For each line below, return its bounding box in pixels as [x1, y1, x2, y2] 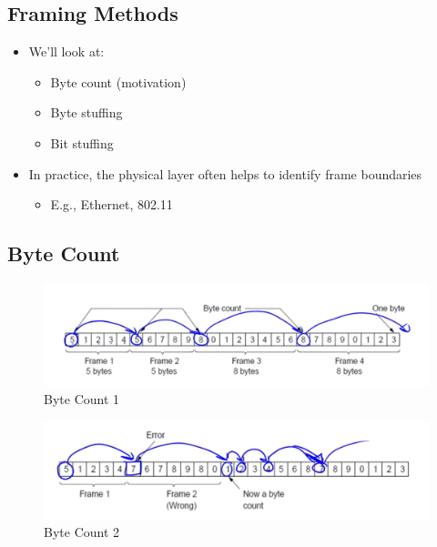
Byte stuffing [50, 103, 123, 122]
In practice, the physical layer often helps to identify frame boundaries [28, 164, 422, 183]
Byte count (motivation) [50, 72, 187, 91]
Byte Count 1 [44, 390, 120, 409]
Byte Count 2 [44, 522, 120, 542]
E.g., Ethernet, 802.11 [50, 195, 173, 214]
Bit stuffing [50, 133, 114, 152]
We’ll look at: [28, 42, 105, 61]
